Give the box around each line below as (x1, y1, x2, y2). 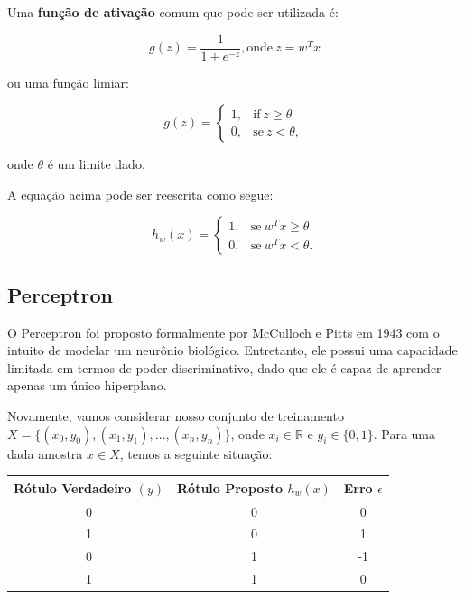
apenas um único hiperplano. (7, 376, 167, 395)
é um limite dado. (47, 154, 145, 173)
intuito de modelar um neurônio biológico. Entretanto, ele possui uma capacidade (7, 341, 458, 360)
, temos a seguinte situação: (119, 444, 273, 463)
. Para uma (373, 424, 435, 443)
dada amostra (7, 444, 83, 463)
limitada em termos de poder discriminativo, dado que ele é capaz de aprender (7, 358, 442, 377)
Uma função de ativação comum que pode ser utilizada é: (7, 3, 339, 21)
